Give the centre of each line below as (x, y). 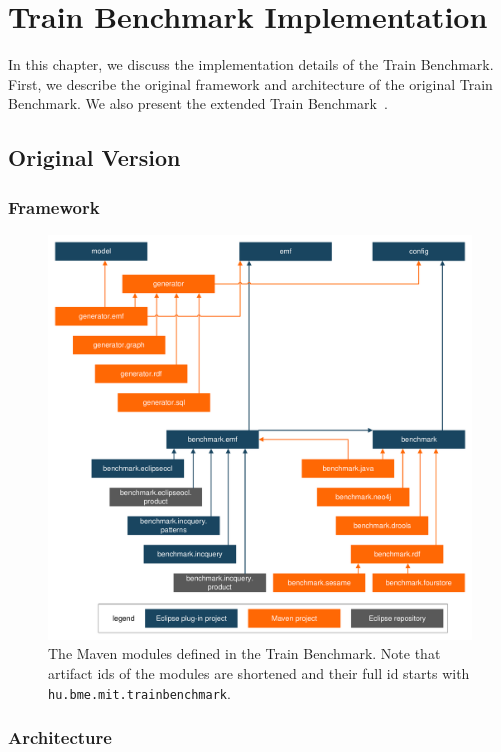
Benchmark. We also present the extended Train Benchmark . (198, 103)
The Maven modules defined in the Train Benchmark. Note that (244, 653)
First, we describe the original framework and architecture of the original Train (250, 83)
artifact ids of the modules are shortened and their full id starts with (259, 673)
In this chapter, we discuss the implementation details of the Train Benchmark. (251, 64)
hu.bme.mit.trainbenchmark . (139, 692)
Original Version (94, 157)
